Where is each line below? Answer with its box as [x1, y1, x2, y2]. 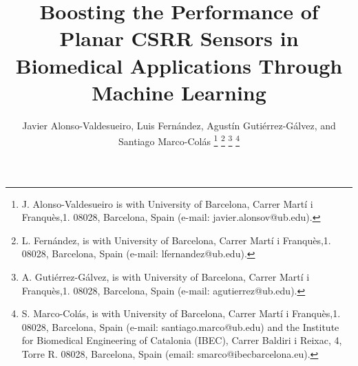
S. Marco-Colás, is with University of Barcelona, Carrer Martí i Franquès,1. [21, 306, 341, 321]
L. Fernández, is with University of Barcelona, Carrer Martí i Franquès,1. [21, 233, 331, 247]
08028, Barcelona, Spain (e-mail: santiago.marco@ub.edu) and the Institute [21, 319, 339, 334]
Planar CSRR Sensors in [59, 24, 299, 52]
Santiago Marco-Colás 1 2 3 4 [118, 132, 240, 148]
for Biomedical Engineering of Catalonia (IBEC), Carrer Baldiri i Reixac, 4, [21, 333, 342, 347]
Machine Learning [92, 78, 266, 106]
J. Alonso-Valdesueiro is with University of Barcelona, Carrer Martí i [21, 196, 313, 211]
